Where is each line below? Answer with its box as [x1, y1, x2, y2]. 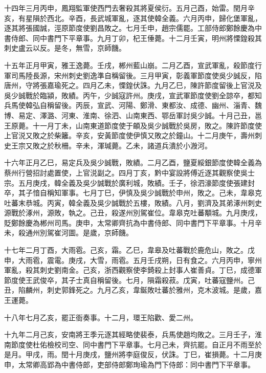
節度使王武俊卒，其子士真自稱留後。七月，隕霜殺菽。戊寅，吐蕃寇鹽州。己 [4, 274, 255, 285]
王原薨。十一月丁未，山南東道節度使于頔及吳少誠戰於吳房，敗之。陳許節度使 [4, 120, 262, 130]
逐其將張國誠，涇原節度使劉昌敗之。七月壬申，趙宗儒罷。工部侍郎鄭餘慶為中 [4, 23, 262, 33]
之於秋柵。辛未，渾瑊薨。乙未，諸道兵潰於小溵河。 [39, 140, 212, 150]
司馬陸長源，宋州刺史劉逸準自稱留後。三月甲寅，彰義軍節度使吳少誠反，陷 [11, 70, 262, 80]
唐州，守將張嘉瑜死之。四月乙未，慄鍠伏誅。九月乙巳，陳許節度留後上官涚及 [4, 80, 262, 91]
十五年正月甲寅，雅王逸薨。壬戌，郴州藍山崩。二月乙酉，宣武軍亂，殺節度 [4, 59, 255, 70]
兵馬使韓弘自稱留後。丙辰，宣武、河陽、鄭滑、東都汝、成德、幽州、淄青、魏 [4, 100, 262, 111]
